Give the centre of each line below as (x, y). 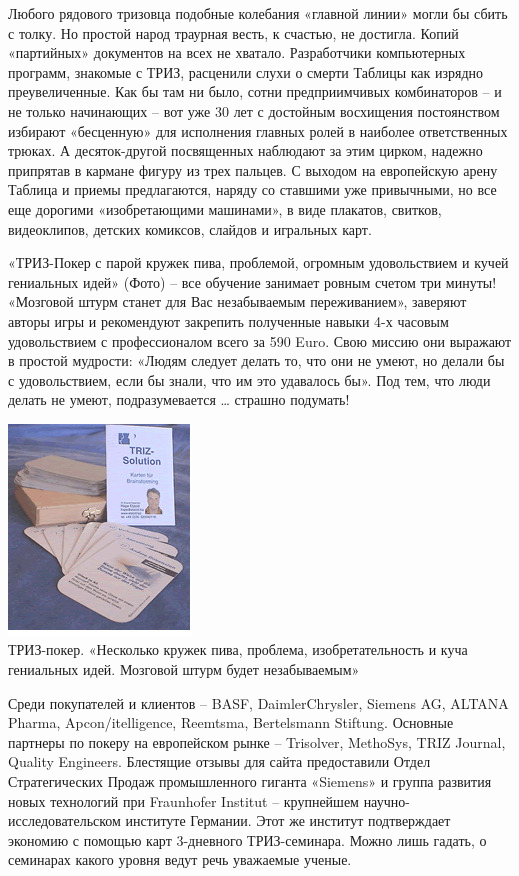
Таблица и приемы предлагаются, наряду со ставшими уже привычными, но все (252, 189)
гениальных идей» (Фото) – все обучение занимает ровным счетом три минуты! (252, 281)
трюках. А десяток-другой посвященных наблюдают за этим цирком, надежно (245, 150)
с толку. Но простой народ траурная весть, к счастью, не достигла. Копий (233, 32)
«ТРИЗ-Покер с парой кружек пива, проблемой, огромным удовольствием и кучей (258, 262)
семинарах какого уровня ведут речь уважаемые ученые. (180, 859)
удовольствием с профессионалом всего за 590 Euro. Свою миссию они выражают (260, 340)
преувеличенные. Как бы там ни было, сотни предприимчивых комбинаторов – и (255, 91)
